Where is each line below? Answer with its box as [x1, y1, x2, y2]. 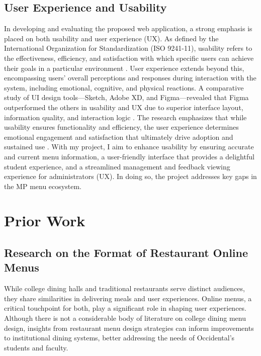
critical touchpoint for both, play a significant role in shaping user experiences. [4, 303, 246, 313]
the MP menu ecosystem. [4, 181, 81, 191]
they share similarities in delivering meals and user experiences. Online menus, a [4, 293, 252, 303]
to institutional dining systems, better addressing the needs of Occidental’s [4, 332, 235, 343]
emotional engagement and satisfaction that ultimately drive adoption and [4, 131, 233, 142]
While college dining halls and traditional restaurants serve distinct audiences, [4, 283, 245, 294]
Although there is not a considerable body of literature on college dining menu [4, 313, 246, 323]
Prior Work [4, 210, 85, 231]
